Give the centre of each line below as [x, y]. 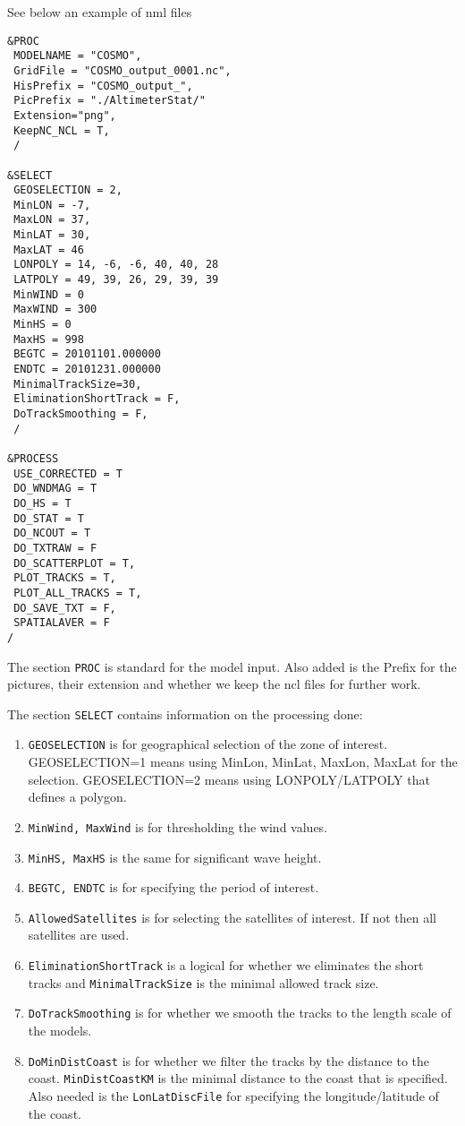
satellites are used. [79, 935]
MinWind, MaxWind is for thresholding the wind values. [178, 826]
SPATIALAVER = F [62, 623]
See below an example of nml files [100, 12]
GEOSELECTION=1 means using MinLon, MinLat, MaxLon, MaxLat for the [243, 762]
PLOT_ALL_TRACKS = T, [78, 593]
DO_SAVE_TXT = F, [65, 608]
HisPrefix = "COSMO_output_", [103, 86]
